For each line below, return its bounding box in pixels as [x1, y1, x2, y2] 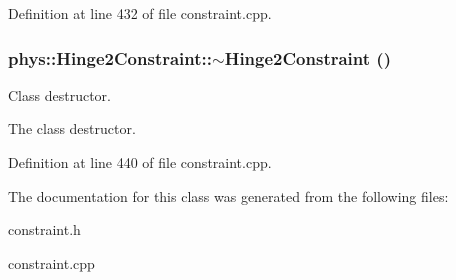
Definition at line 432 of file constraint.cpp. [8, 3, 272, 23]
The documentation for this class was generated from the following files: [8, 185, 449, 206]
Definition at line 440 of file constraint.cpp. [8, 152, 272, 172]
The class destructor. [8, 118, 136, 139]
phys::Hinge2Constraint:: [8, 45, 213, 70]
